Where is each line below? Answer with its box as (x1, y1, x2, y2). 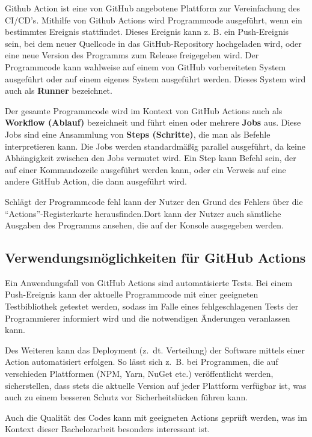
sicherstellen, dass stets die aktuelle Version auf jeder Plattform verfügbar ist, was (5, 379, 307, 391)
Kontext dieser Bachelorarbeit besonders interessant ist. (5, 423, 210, 435)
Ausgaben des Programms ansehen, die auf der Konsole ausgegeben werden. (5, 219, 284, 231)
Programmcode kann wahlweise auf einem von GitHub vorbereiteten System (5, 60, 286, 73)
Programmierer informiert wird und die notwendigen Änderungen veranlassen (5, 311, 290, 324)
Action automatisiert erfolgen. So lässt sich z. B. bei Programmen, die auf (5, 355, 278, 368)
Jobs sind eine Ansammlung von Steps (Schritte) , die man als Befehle (5, 127, 271, 140)
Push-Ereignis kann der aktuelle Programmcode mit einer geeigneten (5, 288, 258, 301)
